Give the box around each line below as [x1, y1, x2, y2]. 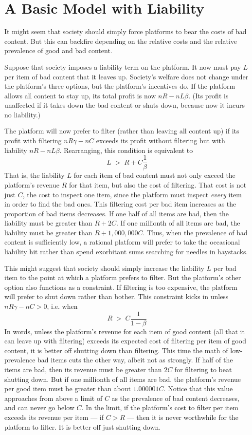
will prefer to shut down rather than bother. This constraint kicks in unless [4, 291, 229, 302]
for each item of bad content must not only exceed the [73, 170, 235, 180]
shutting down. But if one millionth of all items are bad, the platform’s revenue [4, 374, 241, 384]
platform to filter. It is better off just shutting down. [4, 421, 161, 432]
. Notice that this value [163, 383, 233, 394]
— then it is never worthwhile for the [127, 412, 239, 422]
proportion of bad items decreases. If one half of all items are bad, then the [4, 208, 229, 218]
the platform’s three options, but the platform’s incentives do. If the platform [4, 81, 235, 91]
